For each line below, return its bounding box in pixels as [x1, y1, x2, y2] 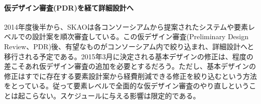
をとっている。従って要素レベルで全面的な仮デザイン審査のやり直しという [4, 80, 249, 91]
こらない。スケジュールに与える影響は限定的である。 [25, 90, 200, 100]
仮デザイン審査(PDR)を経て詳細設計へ [4, 2, 134, 13]
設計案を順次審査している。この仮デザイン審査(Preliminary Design [32, 31, 249, 42]
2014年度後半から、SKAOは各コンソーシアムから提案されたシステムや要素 [4, 21, 248, 32]
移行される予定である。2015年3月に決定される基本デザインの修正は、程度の [4, 51, 253, 61]
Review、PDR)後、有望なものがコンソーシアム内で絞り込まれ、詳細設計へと [4, 41, 254, 51]
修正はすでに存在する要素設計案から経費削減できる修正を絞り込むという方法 [4, 70, 257, 81]
